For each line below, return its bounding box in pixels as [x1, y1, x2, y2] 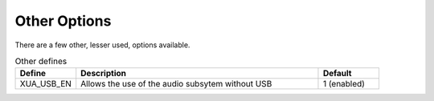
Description [80, 68, 126, 79]
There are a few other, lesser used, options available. [14, 40, 190, 50]
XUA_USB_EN [19, 79, 72, 90]
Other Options [14, 12, 112, 30]
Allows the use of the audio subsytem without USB [80, 79, 272, 90]
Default [322, 68, 352, 79]
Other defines [14, 56, 68, 67]
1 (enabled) [322, 79, 366, 90]
